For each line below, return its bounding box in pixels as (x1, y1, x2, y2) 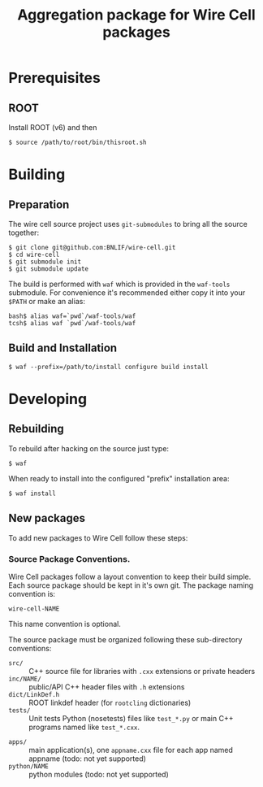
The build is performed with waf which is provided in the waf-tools (8, 279, 231, 289)
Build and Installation (8, 341, 118, 355)
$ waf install (8, 489, 57, 498)
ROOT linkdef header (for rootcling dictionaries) (28, 698, 192, 707)
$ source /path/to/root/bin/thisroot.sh (8, 138, 148, 146)
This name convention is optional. (8, 619, 122, 628)
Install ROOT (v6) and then (8, 123, 97, 132)
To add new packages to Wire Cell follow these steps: (8, 533, 188, 542)
